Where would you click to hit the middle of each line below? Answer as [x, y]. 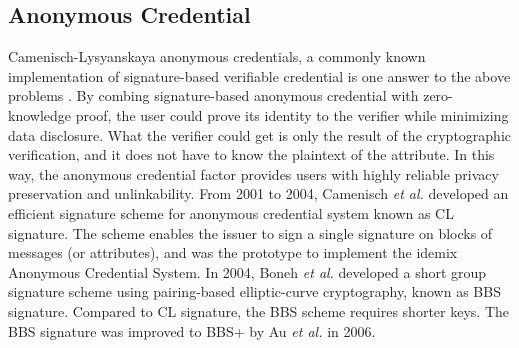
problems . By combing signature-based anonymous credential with [213, 95]
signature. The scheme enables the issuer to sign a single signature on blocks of [250, 232]
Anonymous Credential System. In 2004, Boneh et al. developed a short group [247, 271]
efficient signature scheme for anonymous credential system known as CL [231, 212]
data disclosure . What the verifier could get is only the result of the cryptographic [260, 134]
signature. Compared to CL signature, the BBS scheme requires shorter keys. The [258, 310]
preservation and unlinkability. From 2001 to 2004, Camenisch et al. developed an [258, 193]
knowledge [39, 114]
